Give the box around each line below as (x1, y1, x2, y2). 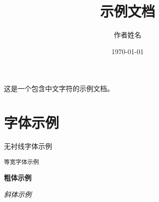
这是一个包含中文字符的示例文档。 (4, 83, 114, 94)
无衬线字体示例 (4, 141, 52, 151)
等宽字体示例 (4, 158, 39, 166)
